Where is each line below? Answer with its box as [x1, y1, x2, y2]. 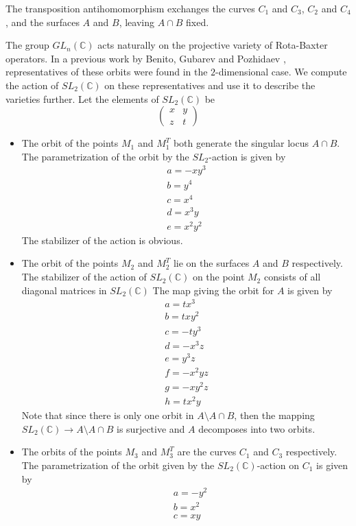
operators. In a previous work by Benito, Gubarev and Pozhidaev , [5, 51, 286, 65]
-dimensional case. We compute [215, 64, 347, 79]
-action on [257, 457, 300, 472]
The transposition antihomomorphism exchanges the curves [5, 1, 255, 15]
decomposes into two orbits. [198, 421, 316, 435]
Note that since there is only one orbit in [21, 408, 194, 422]
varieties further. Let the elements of [5, 91, 159, 106]
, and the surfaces [5, 14, 80, 29]
